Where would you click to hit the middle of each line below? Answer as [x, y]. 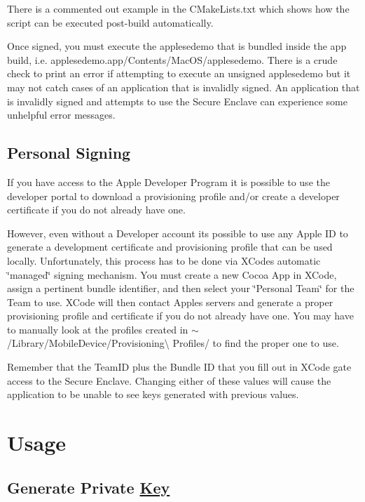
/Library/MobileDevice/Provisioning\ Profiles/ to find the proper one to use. [173, 343]
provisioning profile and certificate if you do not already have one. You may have [180, 316]
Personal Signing [69, 153]
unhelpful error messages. [61, 115]
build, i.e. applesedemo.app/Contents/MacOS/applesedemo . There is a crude [172, 59]
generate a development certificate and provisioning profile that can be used [170, 247]
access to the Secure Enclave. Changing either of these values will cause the [169, 380]
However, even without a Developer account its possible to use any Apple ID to [178, 233]
